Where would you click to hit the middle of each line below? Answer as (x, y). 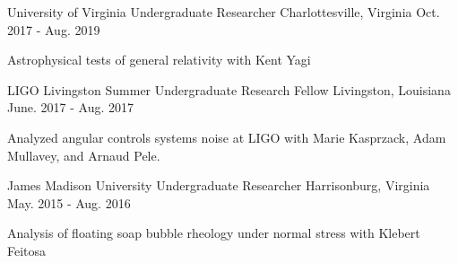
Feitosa (27, 250)
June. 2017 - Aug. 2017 (70, 107)
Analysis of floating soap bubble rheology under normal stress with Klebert (214, 233)
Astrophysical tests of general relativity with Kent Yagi (159, 60)
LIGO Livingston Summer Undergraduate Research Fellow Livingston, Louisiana (229, 89)
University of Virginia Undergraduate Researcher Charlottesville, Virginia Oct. (224, 12)
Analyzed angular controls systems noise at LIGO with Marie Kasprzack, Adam (227, 137)
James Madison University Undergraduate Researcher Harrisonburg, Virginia (219, 185)
